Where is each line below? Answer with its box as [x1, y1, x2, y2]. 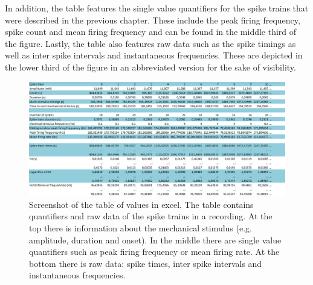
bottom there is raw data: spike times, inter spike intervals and [29, 257, 262, 269]
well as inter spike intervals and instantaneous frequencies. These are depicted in [5, 49, 303, 61]
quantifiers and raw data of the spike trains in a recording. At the [29, 210, 273, 222]
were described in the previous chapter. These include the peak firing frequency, [5, 13, 300, 26]
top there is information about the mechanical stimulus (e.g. [29, 221, 252, 234]
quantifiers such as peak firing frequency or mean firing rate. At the [29, 245, 280, 258]
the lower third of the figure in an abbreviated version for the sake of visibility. [5, 60, 296, 73]
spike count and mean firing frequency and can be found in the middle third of [5, 25, 297, 38]
